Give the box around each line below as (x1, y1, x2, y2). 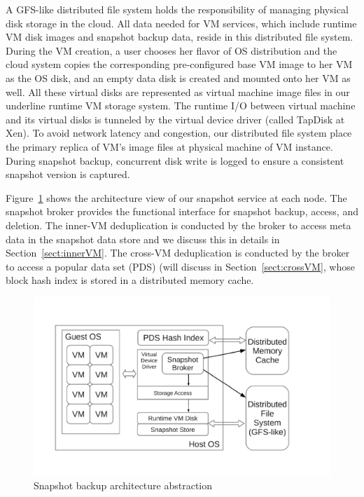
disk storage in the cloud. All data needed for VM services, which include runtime (6, 15, 357, 30)
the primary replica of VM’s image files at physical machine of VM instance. (6, 139, 333, 154)
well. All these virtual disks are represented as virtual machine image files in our (6, 84, 350, 99)
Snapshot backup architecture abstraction (34, 477, 213, 492)
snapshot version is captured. (6, 167, 130, 182)
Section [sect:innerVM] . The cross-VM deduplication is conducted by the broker (6, 245, 350, 260)
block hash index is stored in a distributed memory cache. (6, 273, 254, 287)
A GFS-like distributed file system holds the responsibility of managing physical (6, 2, 349, 16)
